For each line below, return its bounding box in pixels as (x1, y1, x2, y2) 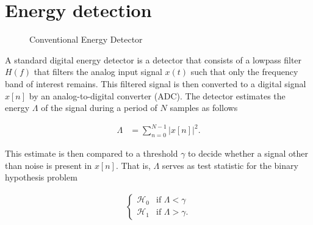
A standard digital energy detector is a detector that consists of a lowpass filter (5, 53, 302, 66)
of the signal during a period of (41, 101, 157, 114)
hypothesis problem (5, 171, 77, 184)
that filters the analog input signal (34, 65, 162, 78)
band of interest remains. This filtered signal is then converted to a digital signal (5, 77, 306, 90)
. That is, (115, 159, 151, 171)
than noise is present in (5, 159, 92, 171)
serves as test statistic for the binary (162, 159, 298, 171)
